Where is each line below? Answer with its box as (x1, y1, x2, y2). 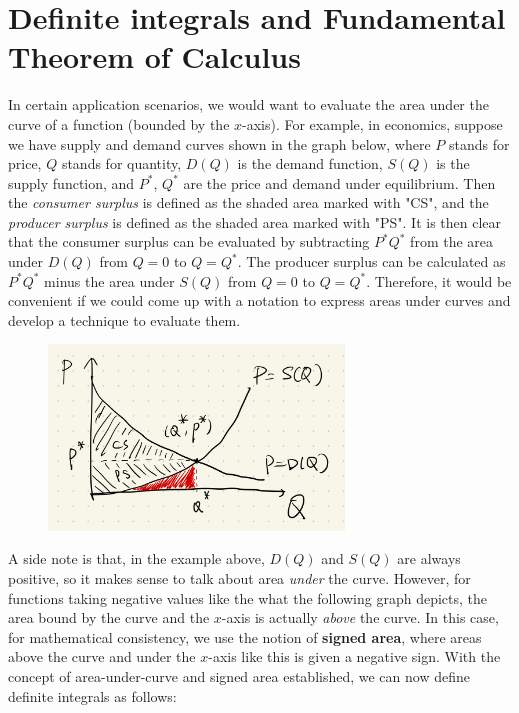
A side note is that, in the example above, (8, 548, 265, 569)
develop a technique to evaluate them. (8, 309, 241, 330)
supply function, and (8, 172, 135, 193)
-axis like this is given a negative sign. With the (208, 646, 501, 667)
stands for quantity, (61, 153, 182, 174)
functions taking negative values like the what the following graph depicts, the (8, 587, 488, 608)
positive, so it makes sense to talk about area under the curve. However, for (8, 567, 471, 588)
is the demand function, (237, 153, 383, 174)
